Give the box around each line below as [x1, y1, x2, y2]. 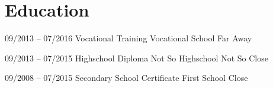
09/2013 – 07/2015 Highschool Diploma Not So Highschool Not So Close [5, 51, 268, 64]
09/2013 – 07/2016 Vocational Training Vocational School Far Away [5, 32, 252, 44]
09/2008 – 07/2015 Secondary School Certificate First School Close [5, 71, 248, 84]
